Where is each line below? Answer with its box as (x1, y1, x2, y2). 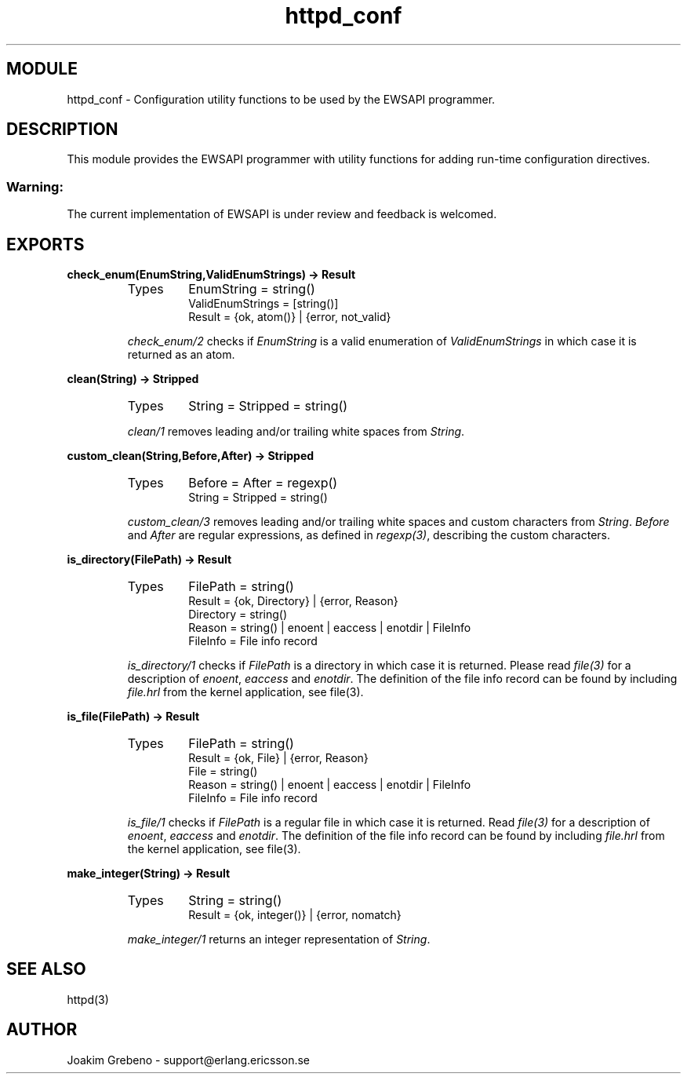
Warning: (6, 178, 64, 195)
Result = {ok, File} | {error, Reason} (188, 751, 369, 765)
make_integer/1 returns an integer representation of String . (127, 932, 431, 947)
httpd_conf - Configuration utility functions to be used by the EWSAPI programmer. (67, 92, 496, 106)
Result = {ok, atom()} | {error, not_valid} (188, 310, 391, 324)
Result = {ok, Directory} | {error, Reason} (188, 594, 398, 608)
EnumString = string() (188, 281, 315, 297)
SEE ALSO (6, 959, 86, 980)
